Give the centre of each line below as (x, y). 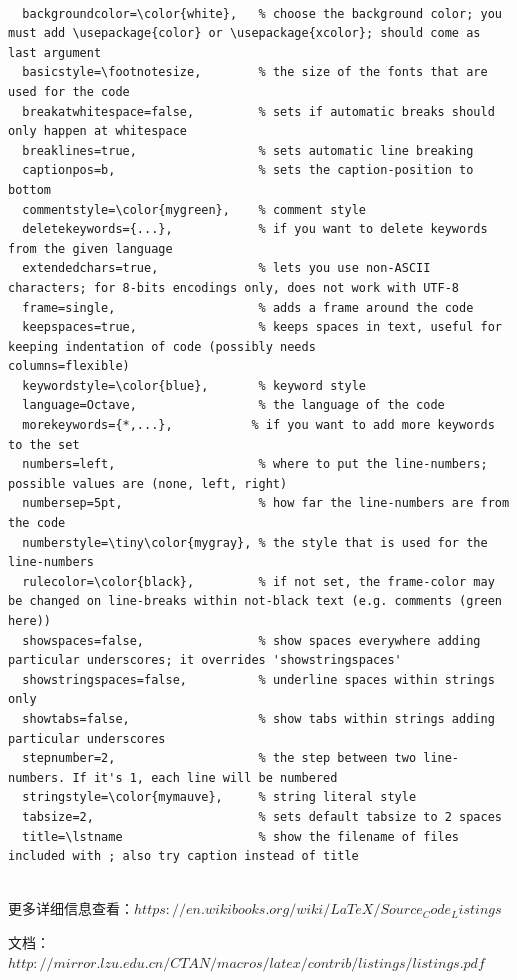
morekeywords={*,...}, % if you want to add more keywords (258, 425)
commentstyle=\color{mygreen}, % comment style (194, 209)
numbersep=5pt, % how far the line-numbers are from (266, 503)
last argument (55, 52)
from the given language (90, 248)
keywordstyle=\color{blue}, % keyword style (194, 385)
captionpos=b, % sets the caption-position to (248, 170)
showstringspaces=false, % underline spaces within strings (258, 679)
